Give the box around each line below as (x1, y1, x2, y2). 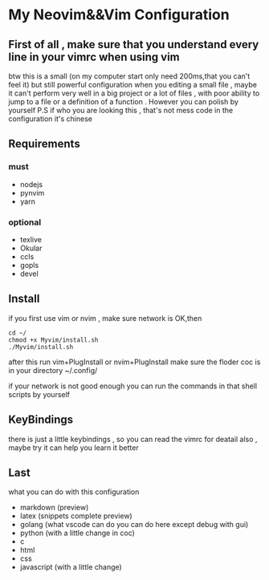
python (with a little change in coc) (19, 528, 135, 538)
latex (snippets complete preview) (19, 511, 132, 521)
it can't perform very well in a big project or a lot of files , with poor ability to (8, 88, 260, 98)
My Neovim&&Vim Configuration (8, 6, 230, 24)
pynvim (19, 188, 45, 197)
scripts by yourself (8, 389, 71, 399)
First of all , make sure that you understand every (8, 38, 259, 51)
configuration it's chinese (8, 114, 92, 124)
